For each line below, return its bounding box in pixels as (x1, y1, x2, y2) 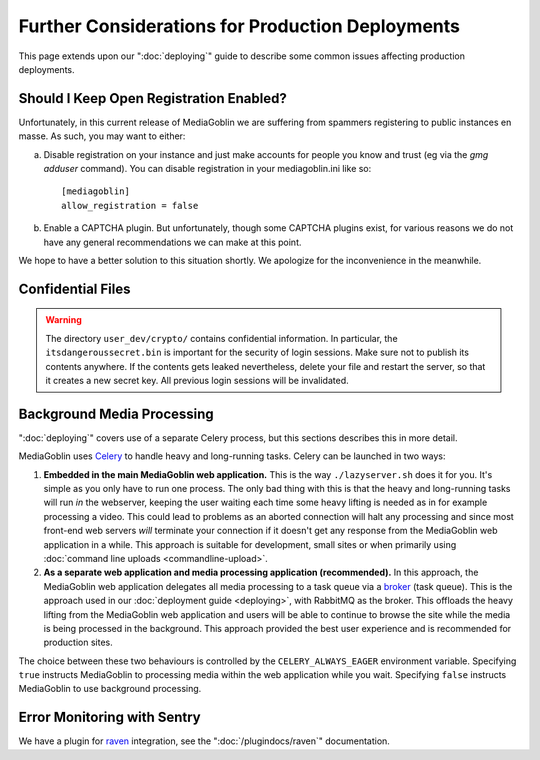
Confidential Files (18, 280, 131, 297)
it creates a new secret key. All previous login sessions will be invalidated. (45, 374, 349, 386)
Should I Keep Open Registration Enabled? (18, 90, 287, 107)
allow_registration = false (61, 200, 199, 211)
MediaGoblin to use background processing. (18, 683, 202, 695)
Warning (45, 314, 82, 326)
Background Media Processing (18, 405, 214, 422)
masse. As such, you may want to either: (18, 130, 186, 142)
